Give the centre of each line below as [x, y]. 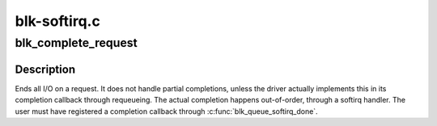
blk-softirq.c [57, 21]
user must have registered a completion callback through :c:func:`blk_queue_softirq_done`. [167, 111]
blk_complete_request [76, 43]
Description [45, 69]
